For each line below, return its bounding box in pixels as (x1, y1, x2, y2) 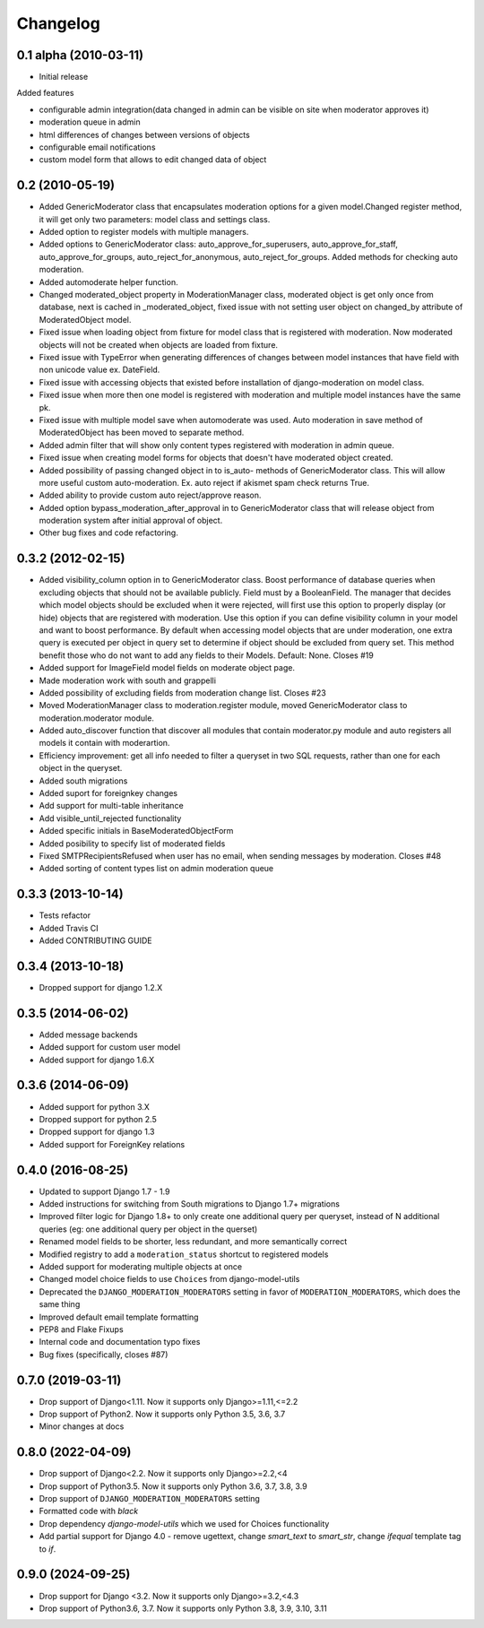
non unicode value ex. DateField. (39, 364, 160, 376)
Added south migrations (39, 775, 128, 786)
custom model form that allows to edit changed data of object (39, 154, 267, 165)
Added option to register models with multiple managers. (39, 227, 249, 238)
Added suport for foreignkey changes (39, 788, 178, 799)
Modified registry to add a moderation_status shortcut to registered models (39, 1249, 329, 1260)
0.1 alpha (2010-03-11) (16, 48, 143, 63)
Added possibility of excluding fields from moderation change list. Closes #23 (39, 687, 326, 698)
